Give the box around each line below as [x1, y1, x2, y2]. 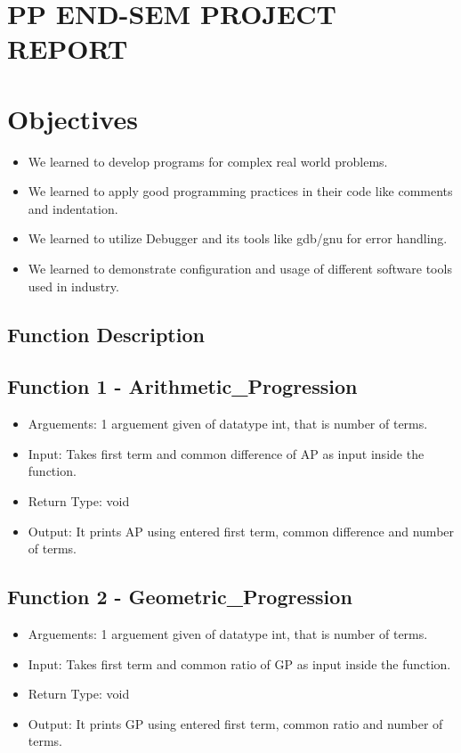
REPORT [7, 30, 128, 67]
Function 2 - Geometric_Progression [7, 583, 352, 610]
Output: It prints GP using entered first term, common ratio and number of [28, 714, 443, 733]
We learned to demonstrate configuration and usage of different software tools [28, 259, 452, 278]
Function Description [7, 320, 205, 348]
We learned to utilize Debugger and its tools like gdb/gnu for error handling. [28, 229, 448, 248]
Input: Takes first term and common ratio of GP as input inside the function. [28, 654, 451, 673]
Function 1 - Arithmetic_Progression [7, 372, 358, 400]
